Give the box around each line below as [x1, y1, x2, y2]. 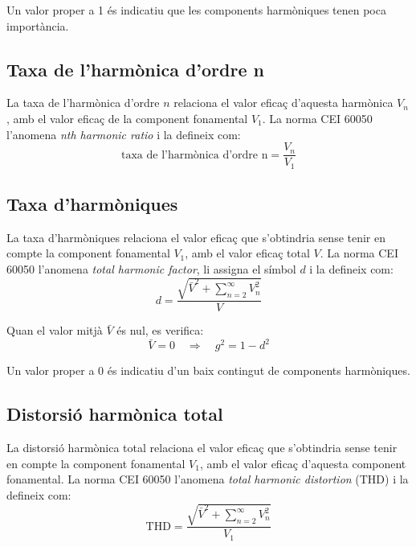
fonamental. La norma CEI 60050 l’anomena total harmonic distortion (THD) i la [6, 471, 409, 487]
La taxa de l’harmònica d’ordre [6, 94, 160, 111]
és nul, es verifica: [116, 322, 204, 339]
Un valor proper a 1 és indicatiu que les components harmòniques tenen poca [6, 2, 386, 18]
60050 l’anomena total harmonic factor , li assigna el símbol [6, 261, 296, 278]
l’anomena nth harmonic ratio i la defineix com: [6, 125, 241, 142]
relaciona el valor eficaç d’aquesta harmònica [173, 94, 394, 111]
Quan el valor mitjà [6, 322, 103, 339]
